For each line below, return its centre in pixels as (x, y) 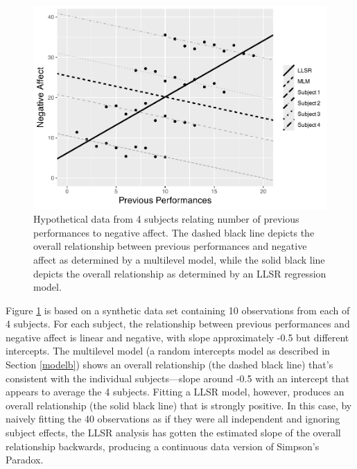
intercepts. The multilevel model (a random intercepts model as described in (168, 351)
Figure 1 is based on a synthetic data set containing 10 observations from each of (178, 310)
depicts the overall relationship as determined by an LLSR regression (180, 273)
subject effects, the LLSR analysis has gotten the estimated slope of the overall (173, 433)
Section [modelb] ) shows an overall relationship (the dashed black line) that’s (169, 365)
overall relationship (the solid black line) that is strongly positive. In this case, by (179, 405)
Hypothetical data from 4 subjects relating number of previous (166, 219)
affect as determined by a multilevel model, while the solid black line (179, 259)
